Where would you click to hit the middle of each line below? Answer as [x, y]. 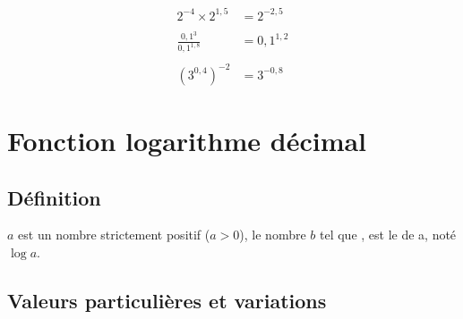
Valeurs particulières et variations [167, 301]
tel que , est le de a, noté [388, 235]
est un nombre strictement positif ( [114, 235]
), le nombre [273, 235]
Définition [54, 197]
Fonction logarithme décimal [187, 141]
